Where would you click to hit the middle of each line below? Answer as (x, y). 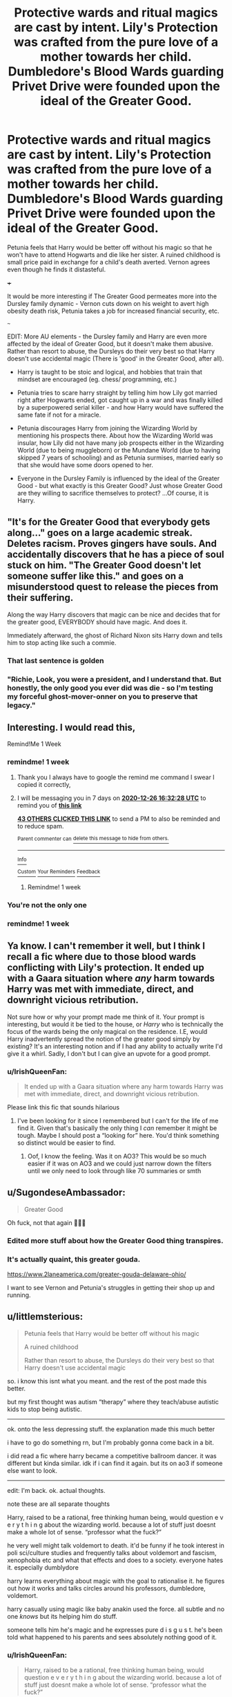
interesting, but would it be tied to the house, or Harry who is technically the (115, 1024)
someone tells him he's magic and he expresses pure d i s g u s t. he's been (115, 1630)
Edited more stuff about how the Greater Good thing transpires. (115, 1240)
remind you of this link (49, 805)
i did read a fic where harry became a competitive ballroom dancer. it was (112, 1455)
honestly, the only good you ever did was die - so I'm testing (110, 688)
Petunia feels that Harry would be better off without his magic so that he (110, 247)
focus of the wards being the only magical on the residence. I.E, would (107, 1031)
